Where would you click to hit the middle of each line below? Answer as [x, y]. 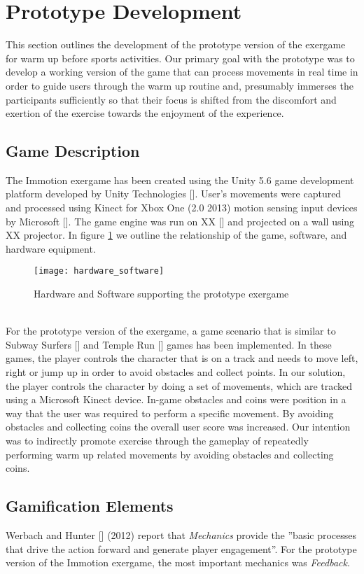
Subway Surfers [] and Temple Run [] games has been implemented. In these [169, 344]
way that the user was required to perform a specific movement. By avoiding [170, 413]
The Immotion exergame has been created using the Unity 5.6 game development [180, 180]
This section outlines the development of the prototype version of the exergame [176, 44]
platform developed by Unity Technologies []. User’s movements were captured [174, 194]
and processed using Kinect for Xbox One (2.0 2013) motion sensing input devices [182, 208]
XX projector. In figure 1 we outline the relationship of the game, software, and [176, 235]
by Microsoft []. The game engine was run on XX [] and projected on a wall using [180, 221]
